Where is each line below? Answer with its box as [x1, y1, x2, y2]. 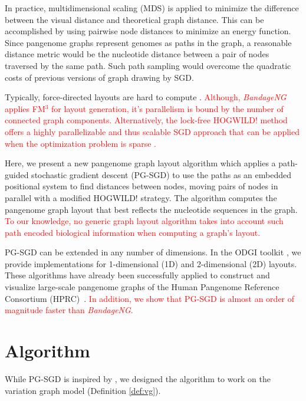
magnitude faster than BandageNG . [5, 304, 133, 316]
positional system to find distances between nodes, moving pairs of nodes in [5, 180, 278, 192]
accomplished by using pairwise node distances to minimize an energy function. [5, 25, 291, 37]
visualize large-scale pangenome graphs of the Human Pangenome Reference [5, 281, 279, 293]
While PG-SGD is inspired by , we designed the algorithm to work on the [5, 372, 271, 384]
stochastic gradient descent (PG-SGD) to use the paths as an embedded [31, 168, 292, 180]
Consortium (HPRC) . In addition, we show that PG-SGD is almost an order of [5, 292, 295, 304]
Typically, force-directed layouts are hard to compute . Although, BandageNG [5, 91, 287, 103]
